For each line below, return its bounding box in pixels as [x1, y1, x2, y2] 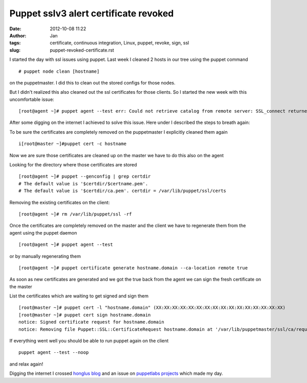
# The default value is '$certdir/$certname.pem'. [18, 181, 148, 186]
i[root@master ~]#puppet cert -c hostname [18, 141, 127, 147]
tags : [9, 40, 21, 46]
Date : [9, 26, 21, 32]
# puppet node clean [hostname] [18, 68, 100, 74]
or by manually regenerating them [9, 253, 81, 259]
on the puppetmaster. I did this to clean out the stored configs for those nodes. [9, 79, 176, 86]
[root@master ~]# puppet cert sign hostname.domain [18, 312, 151, 317]
